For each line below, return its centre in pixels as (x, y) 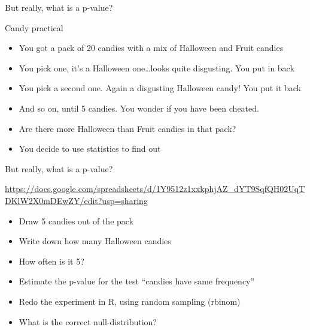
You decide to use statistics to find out (90, 148)
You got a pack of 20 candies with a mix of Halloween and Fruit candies (151, 48)
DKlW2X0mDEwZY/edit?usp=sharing (76, 200)
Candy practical (34, 27)
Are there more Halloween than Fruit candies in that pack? (127, 128)
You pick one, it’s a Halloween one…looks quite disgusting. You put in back (156, 67)
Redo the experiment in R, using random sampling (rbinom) (130, 301)
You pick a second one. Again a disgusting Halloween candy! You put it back (160, 88)
